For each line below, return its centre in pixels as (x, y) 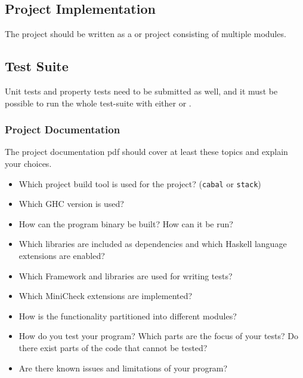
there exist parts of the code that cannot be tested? (113, 347)
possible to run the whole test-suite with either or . (98, 103)
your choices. (28, 163)
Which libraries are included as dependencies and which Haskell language (153, 244)
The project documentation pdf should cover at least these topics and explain (146, 152)
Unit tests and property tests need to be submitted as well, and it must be (141, 91)
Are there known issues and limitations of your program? (123, 368)
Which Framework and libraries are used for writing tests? (126, 275)
